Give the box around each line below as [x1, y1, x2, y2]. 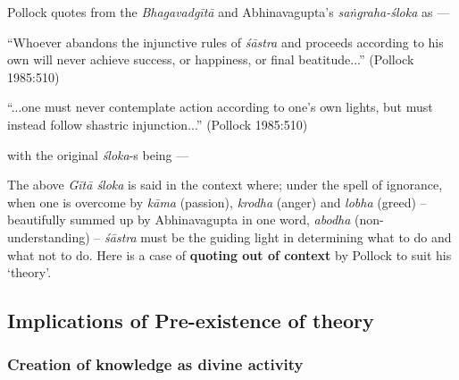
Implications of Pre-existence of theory [7, 307, 374, 334]
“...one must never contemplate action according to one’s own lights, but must [7, 97, 433, 116]
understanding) [7, 227, 90, 246]
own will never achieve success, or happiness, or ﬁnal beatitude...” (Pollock [7, 50, 414, 69]
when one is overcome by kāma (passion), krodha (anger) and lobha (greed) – [7, 192, 427, 211]
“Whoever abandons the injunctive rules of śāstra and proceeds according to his [7, 32, 444, 51]
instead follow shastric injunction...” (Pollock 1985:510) [7, 114, 308, 133]
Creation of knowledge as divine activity [7, 353, 304, 376]
